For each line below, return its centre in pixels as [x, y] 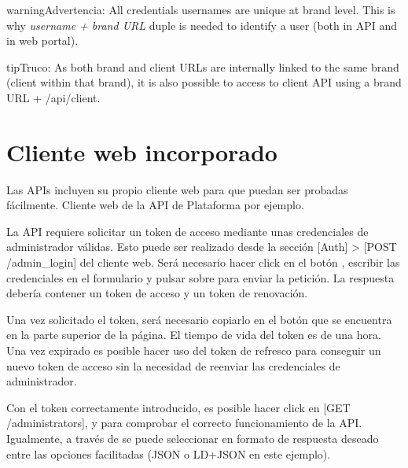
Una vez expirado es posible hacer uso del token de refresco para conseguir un [194, 350]
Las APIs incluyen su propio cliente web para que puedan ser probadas [177, 189]
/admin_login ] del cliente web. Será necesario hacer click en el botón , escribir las [203, 262]
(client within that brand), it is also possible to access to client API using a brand [204, 82]
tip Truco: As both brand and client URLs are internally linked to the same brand [203, 66]
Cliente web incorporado [142, 151]
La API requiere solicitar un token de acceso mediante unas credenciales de [187, 231]
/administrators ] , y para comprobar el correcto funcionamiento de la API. [184, 423]
